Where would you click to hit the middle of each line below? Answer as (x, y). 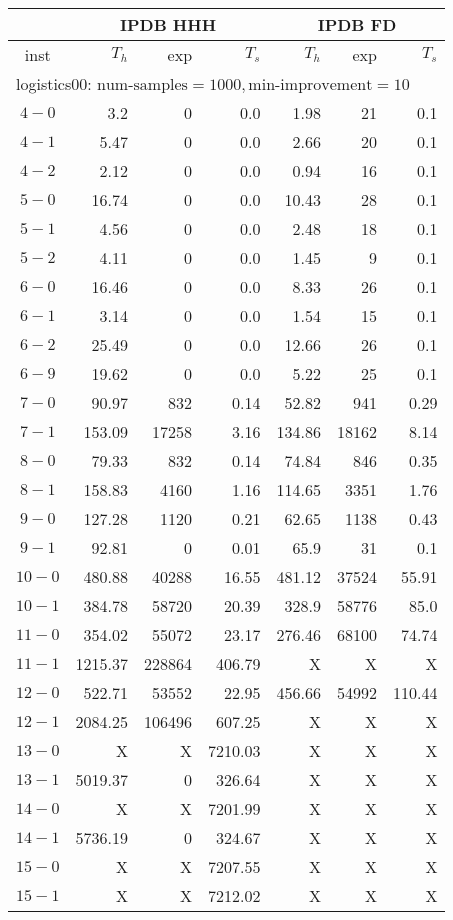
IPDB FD (357, 24)
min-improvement (310, 85)
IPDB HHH (168, 24)
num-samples (142, 85)
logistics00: (54, 83)
